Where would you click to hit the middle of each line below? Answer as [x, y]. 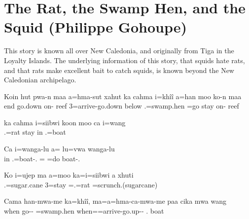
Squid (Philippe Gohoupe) [96, 27]
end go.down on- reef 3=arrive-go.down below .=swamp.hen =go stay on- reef [122, 106]
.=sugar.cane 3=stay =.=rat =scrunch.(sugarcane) [81, 184]
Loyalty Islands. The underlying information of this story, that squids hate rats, [124, 60]
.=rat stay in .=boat [35, 132]
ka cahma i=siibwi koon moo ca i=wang [65, 122]
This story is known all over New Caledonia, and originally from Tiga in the [119, 51]
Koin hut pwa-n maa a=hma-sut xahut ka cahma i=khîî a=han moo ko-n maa [123, 96]
